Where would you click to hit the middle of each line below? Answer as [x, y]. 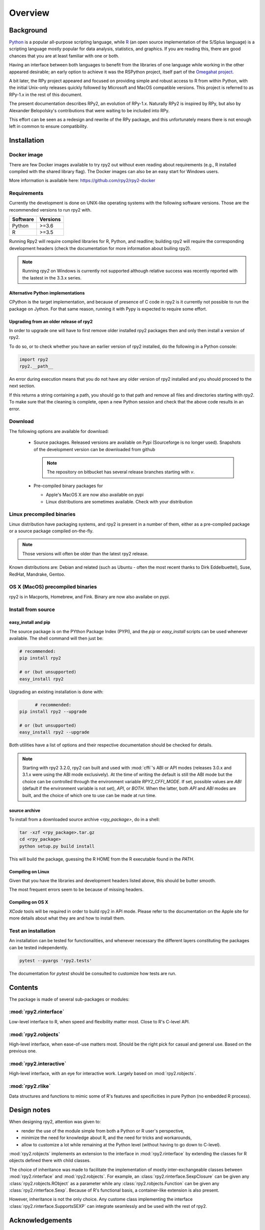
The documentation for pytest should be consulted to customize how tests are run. [93, 973]
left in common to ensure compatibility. [48, 126]
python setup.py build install [57, 846]
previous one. [23, 1051]
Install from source [32, 609]
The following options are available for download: [59, 431]
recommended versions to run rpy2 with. [50, 210]
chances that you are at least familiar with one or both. [64, 56]
